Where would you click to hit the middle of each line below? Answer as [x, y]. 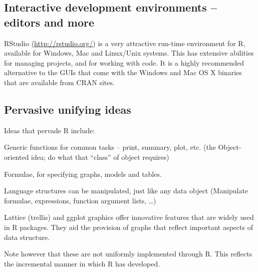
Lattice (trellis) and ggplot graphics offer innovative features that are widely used [129, 217]
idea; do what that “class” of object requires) [100, 157]
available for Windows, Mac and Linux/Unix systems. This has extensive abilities [129, 53]
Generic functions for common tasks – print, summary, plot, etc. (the [110, 147]
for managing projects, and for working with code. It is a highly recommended [124, 62]
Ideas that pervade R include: [50, 130]
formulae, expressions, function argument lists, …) [80, 200]
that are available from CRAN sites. [59, 82]
